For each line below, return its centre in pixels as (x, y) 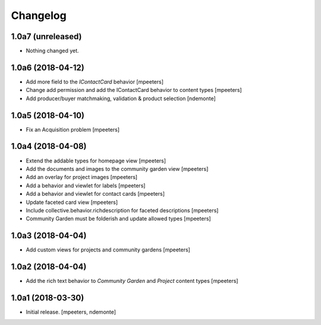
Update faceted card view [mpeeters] (72, 202)
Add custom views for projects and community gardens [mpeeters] (108, 250)
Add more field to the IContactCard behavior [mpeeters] (95, 82)
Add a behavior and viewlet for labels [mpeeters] (86, 185)
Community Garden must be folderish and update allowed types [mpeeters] (118, 219)
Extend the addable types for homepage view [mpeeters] (96, 161)
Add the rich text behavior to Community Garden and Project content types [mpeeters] (132, 281)
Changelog (39, 15)
